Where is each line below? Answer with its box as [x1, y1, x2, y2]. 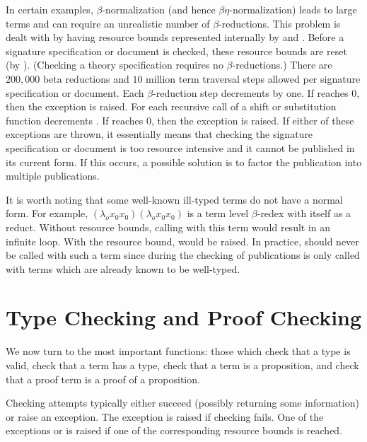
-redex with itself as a [257, 206, 351, 221]
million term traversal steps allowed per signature [146, 71, 361, 86]
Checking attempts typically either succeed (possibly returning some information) [6, 395, 359, 410]
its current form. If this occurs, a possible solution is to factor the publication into [6, 154, 362, 169]
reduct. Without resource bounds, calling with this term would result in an [6, 219, 331, 234]
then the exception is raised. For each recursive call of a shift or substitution [6, 99, 337, 114]
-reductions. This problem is [219, 16, 341, 30]
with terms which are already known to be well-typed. [6, 261, 240, 276]
